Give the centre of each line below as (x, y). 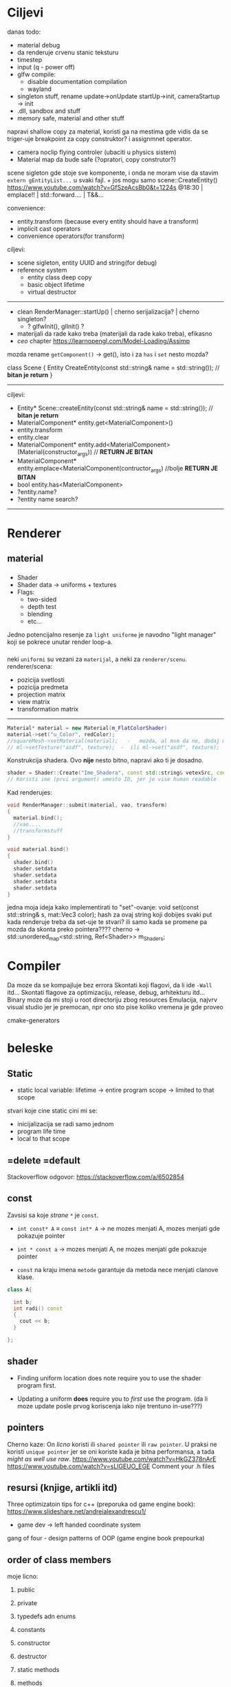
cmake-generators (33, 1020)
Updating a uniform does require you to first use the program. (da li (112, 1399)
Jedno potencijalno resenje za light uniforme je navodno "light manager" (112, 635)
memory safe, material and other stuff (71, 118)
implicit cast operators (49, 228)
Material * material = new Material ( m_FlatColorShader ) (87, 728)
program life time (41, 1131)
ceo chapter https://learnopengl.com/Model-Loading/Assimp (103, 341)
